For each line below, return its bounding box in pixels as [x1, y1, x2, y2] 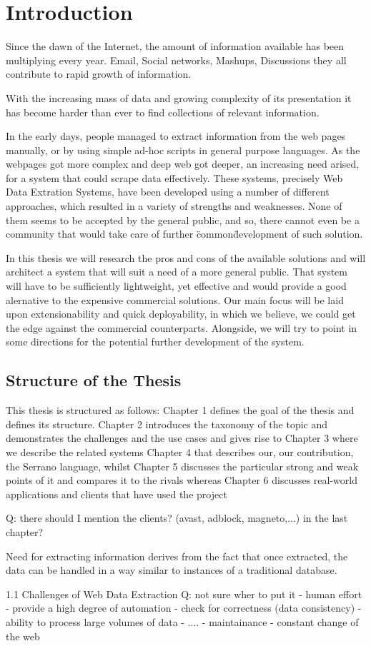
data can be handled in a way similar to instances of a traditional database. [6, 562, 337, 577]
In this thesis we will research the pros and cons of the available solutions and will [6, 250, 366, 265]
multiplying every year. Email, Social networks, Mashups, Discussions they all [6, 52, 347, 67]
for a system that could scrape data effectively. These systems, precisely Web [6, 170, 343, 185]
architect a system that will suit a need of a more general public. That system [6, 264, 348, 279]
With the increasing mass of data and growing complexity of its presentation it [6, 90, 352, 105]
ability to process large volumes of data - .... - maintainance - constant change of [6, 614, 359, 629]
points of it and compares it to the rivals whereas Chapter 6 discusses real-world [6, 473, 357, 488]
